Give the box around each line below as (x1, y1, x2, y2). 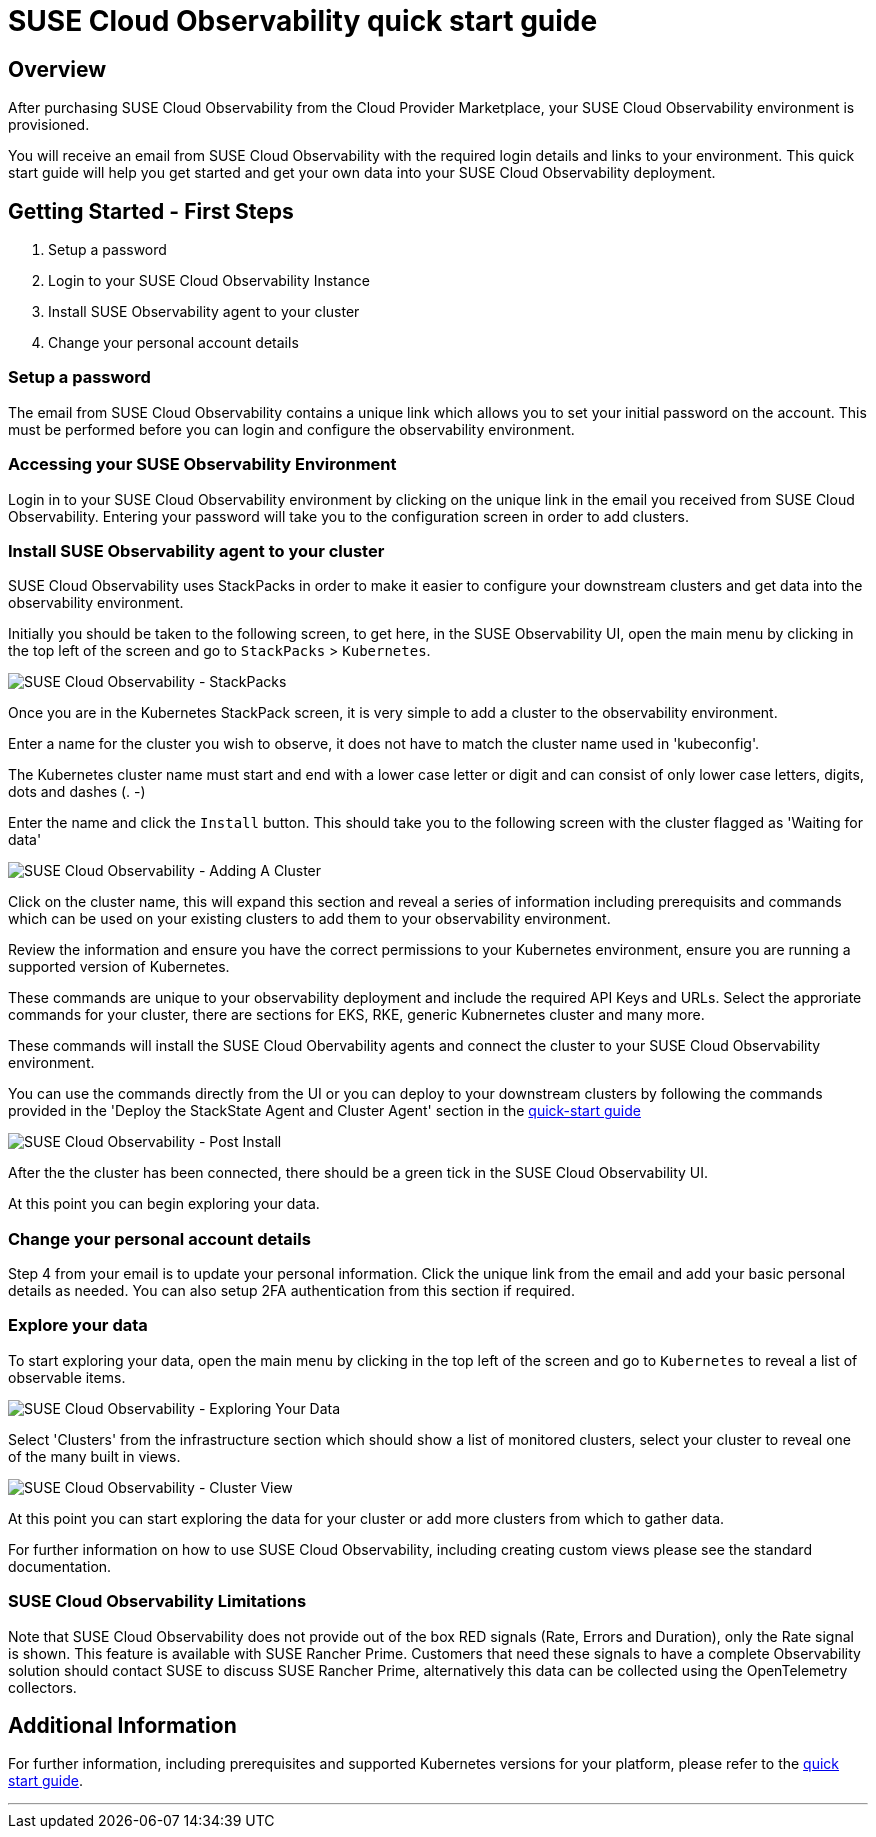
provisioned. (8, 116, 90, 134)
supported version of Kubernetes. (8, 958, 230, 976)
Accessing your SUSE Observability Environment (8, 454, 397, 475)
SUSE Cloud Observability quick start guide (8, 4, 598, 38)
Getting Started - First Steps (8, 198, 294, 224)
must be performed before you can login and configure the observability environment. (8, 420, 575, 438)
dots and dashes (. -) (8, 783, 146, 801)
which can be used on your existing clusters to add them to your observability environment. (8, 910, 611, 928)
